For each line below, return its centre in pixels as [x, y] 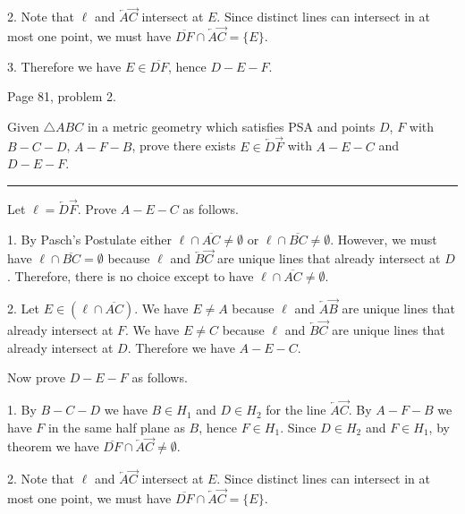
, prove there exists [184, 146]
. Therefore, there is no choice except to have [131, 276]
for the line [296, 410]
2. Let [23, 308]
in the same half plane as [116, 427]
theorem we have [53, 446]
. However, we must [384, 239]
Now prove [36, 377]
